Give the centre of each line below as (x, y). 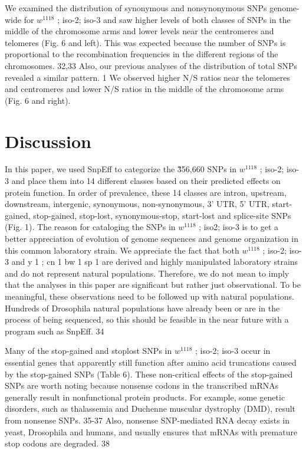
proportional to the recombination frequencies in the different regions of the (142, 54)
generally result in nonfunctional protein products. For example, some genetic (145, 397)
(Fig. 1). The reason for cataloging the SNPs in (90, 227)
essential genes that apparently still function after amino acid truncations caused (151, 362)
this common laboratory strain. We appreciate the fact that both (122, 250)
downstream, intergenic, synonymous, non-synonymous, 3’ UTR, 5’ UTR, (137, 204)
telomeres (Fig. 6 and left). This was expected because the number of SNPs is (145, 42)
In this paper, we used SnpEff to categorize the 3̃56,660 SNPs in (121, 169)
